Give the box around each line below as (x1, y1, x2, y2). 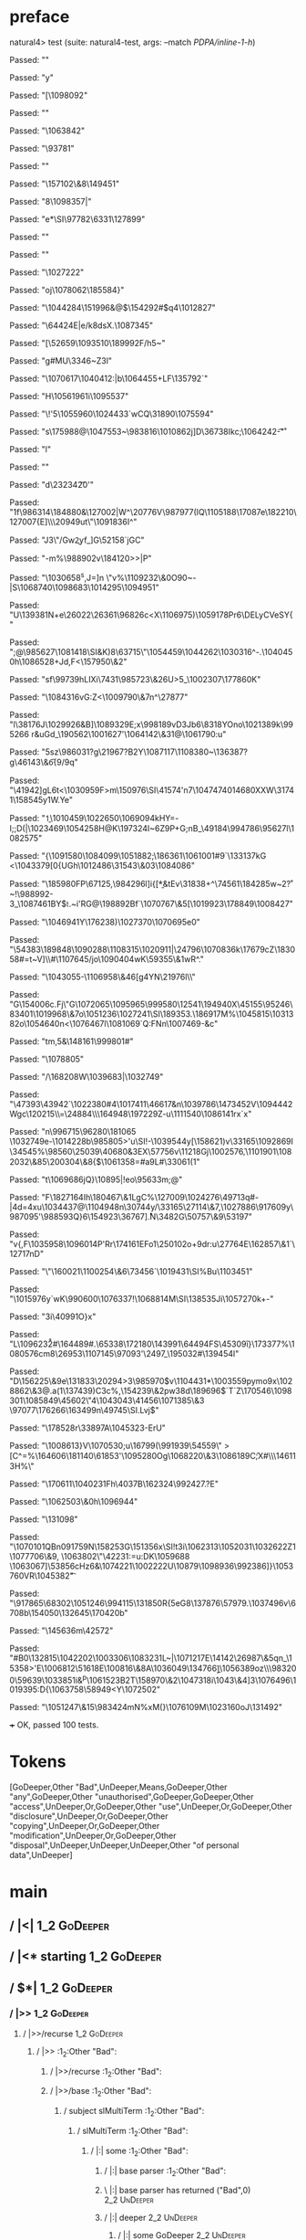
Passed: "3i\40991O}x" (9, 1311, 97, 1322)
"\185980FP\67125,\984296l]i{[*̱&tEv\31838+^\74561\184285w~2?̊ (41, 878, 291, 889)
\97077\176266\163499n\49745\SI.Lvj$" (9, 1404, 159, 1415)
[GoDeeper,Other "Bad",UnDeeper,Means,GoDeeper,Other (9, 1781, 228, 1792)
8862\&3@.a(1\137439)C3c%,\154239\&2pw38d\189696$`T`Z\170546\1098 (9, 1385, 293, 1396)
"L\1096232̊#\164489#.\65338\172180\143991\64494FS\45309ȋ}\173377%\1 (9, 1338, 295, 1349)
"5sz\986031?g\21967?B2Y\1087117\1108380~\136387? (41, 746, 249, 757)
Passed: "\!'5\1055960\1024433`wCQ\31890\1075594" (9, 408, 214, 419)
